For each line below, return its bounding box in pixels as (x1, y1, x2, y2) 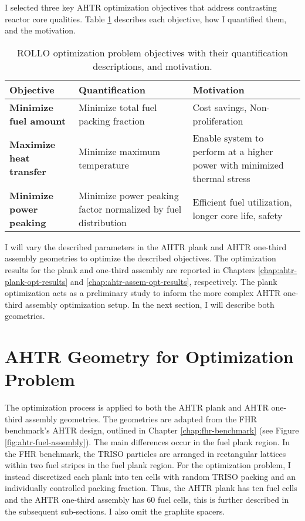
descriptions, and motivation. (93, 59, 212, 73)
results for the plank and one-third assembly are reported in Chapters (5, 263, 256, 275)
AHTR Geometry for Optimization (5, 344, 294, 368)
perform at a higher (192, 144, 273, 158)
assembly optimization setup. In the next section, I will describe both (25, 298, 274, 310)
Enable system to (192, 130, 264, 144)
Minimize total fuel (79, 100, 157, 114)
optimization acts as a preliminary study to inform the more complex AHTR (5, 287, 281, 299)
